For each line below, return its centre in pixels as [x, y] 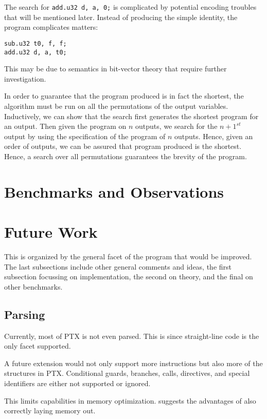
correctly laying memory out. [50, 411]
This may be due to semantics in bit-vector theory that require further [115, 69]
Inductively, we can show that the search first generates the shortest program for [131, 116]
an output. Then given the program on [65, 126]
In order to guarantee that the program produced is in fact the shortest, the [124, 96]
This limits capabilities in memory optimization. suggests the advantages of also [130, 400]
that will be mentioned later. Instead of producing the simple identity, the [121, 17]
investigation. [25, 78]
